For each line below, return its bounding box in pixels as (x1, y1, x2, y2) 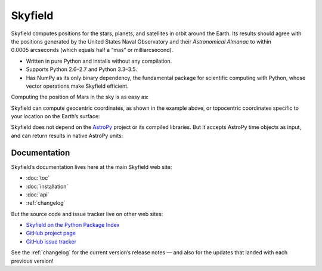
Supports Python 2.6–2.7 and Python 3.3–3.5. (26, 66, 137, 73)
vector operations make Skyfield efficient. (26, 82, 129, 90)
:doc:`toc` (26, 174, 50, 181)
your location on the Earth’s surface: (11, 113, 100, 120)
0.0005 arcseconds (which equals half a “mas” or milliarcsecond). (11, 47, 174, 54)
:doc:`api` (26, 191, 49, 198)
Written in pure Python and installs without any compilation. (26, 57, 172, 64)
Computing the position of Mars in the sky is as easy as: (11, 93, 149, 101)
